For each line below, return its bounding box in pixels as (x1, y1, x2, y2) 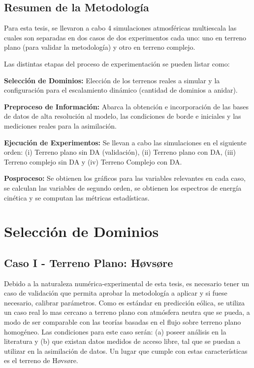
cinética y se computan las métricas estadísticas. (4, 192, 150, 202)
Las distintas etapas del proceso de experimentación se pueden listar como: (4, 58, 230, 68)
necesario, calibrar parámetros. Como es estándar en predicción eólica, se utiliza (4, 297, 245, 307)
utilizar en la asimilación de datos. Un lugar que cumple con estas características (4, 345, 248, 356)
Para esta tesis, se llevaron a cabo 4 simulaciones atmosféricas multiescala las (4, 23, 237, 33)
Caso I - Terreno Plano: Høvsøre (4, 255, 173, 270)
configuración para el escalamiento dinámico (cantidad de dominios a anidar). (4, 85, 238, 95)
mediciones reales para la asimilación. (4, 120, 117, 131)
